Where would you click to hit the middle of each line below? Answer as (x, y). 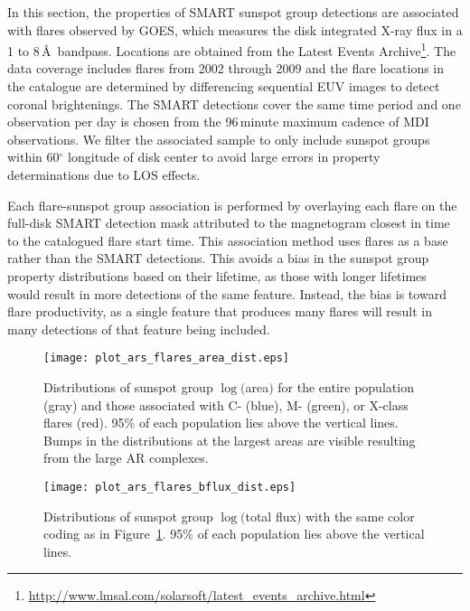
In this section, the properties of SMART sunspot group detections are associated (233, 12)
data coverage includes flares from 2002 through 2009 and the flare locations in (226, 68)
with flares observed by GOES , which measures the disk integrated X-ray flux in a (235, 29)
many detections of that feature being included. (139, 329)
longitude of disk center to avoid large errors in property (224, 157)
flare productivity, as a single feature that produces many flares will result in (220, 311)
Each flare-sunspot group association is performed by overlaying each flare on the (232, 205)
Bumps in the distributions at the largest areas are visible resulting (230, 440)
